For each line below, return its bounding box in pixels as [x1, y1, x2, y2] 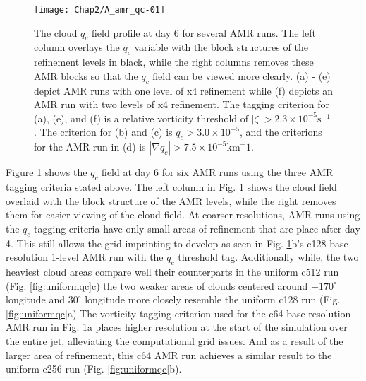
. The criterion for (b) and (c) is [34, 124, 173, 139]
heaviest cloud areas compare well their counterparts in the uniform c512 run [6, 264, 339, 279]
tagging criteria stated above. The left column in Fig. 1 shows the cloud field [6, 180, 337, 194]
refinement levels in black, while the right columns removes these [34, 54, 314, 69]
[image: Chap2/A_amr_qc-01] [34, 5, 166, 15]
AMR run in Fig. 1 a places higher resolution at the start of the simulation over [6, 320, 348, 334]
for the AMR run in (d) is [34, 139, 146, 154]
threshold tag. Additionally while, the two [178, 250, 359, 264]
